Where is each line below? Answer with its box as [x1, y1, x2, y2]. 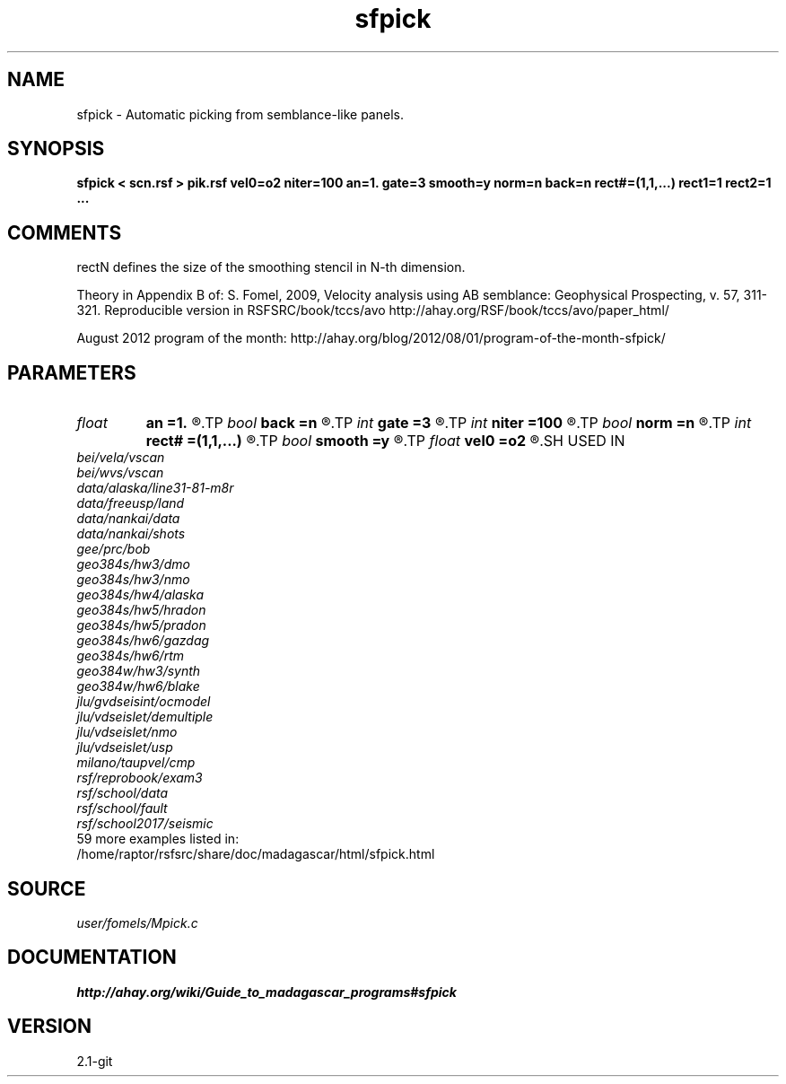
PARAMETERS [7, 361, 136, 384]
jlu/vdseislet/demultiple [76, 709, 214, 725]
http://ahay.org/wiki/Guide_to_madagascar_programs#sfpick [76, 983, 457, 1000]
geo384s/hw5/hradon [76, 602, 206, 618]
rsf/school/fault [76, 800, 168, 817]
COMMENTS [7, 221, 122, 244]
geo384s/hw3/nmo [76, 572, 190, 588]
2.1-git [76, 1053, 113, 1069]
